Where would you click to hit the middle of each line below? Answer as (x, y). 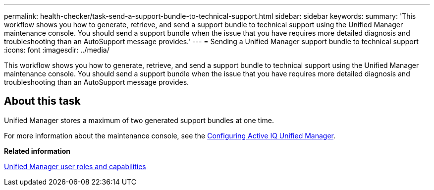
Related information (37, 151)
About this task (42, 101)
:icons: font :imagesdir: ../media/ (57, 50)
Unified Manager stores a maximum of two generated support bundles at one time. (139, 120)
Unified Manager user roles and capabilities (75, 166)
